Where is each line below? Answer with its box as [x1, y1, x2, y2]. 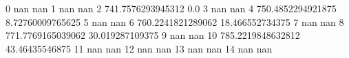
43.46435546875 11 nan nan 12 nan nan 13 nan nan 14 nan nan [6, 41, 273, 55]
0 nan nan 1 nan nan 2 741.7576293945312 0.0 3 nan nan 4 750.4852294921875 [6, 1, 337, 15]
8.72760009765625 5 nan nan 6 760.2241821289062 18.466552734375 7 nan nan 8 [6, 14, 344, 29]
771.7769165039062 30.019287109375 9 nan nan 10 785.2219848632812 [6, 28, 300, 42]
